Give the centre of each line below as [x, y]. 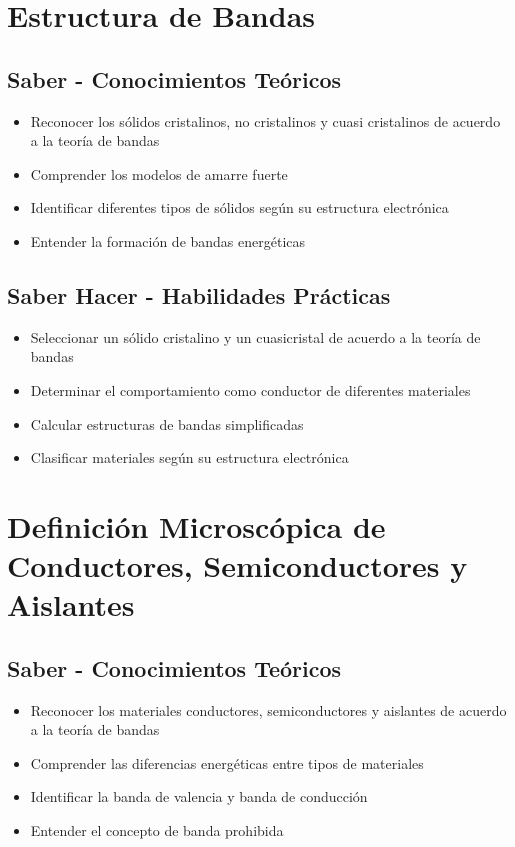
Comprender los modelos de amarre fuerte [159, 173]
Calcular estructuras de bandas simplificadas [167, 423]
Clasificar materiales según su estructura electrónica [189, 457]
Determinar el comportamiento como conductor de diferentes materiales [250, 389]
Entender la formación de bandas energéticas [168, 240]
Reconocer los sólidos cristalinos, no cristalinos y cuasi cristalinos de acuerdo [265, 120]
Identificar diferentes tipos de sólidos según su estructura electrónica [239, 207]
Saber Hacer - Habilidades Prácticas [199, 294]
